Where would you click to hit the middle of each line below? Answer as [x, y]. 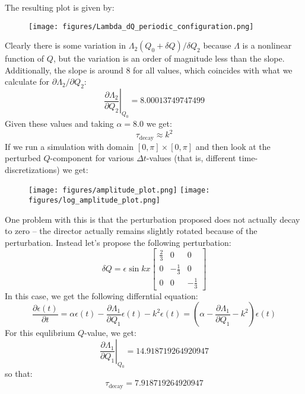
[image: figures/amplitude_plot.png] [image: [119, 190]
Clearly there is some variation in [66, 45]
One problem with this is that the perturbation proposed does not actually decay [152, 219]
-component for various [92, 158]
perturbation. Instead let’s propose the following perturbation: [118, 242]
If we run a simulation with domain [69, 146]
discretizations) [32, 169]
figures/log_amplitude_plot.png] [94, 200]
